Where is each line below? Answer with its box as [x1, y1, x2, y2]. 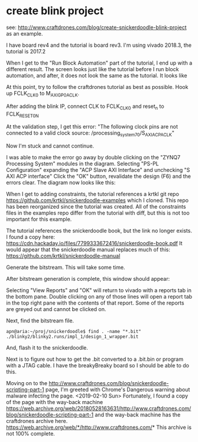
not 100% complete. [6, 430, 55, 437]
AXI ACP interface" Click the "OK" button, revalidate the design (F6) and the [6, 173, 191, 180]
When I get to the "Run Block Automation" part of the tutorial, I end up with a [6, 59, 193, 66]
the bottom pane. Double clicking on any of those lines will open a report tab [6, 293, 193, 300]
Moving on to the [6, 380, 48, 387]
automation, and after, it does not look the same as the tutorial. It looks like [6, 72, 187, 79]
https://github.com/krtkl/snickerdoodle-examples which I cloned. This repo [6, 197, 189, 204]
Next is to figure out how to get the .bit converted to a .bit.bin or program [6, 355, 184, 363]
